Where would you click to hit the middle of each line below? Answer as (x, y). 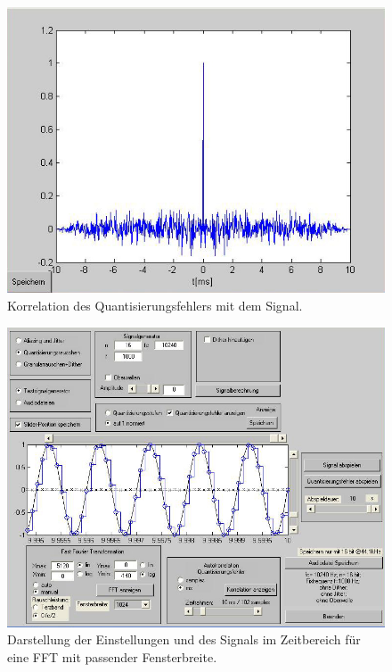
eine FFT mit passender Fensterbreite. (112, 656)
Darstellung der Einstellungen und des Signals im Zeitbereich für (184, 639)
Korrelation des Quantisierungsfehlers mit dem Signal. (155, 306)
